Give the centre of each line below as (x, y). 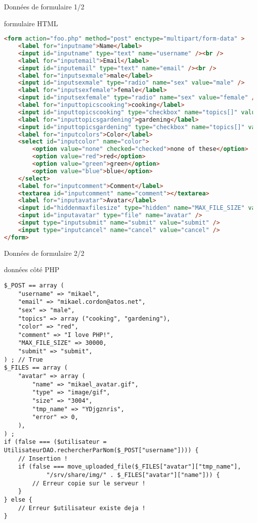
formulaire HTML (31, 23)
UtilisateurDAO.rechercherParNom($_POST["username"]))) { (101, 450)
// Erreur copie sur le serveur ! (89, 483)
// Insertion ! (43, 458)
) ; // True (23, 359)
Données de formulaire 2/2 (44, 253)
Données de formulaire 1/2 (44, 6)
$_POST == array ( (34, 285)
